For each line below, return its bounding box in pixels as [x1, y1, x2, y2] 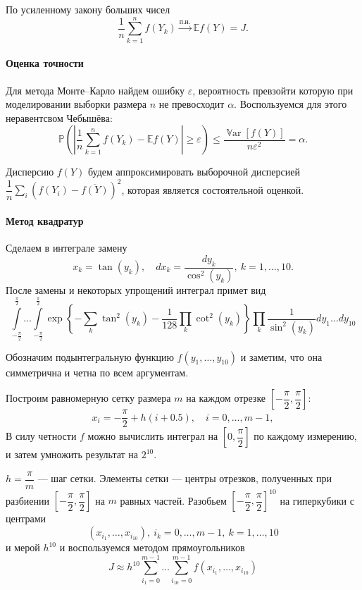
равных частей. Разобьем [120, 493, 227, 508]
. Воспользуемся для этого [234, 97, 347, 111]
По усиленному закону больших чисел [6, 2, 170, 16]
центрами [6, 511, 46, 526]
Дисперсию [6, 164, 54, 179]
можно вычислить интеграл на [87, 429, 218, 443]
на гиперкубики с [280, 493, 354, 508]
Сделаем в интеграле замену [6, 240, 127, 255]
